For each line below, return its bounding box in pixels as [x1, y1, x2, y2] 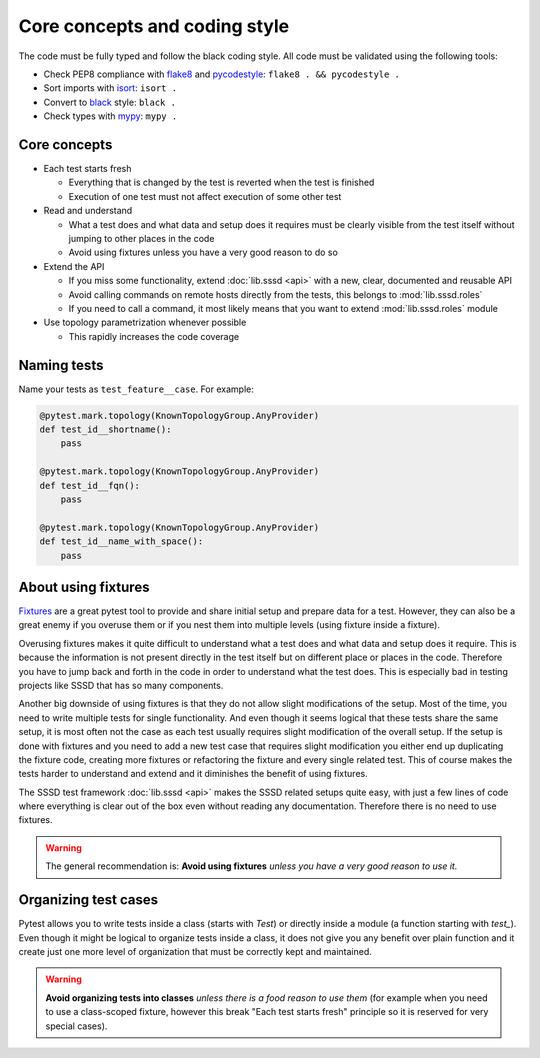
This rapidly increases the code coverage [68, 330, 240, 342]
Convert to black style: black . [43, 96, 177, 108]
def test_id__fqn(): [39, 480, 140, 491]
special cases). [45, 1020, 108, 1032]
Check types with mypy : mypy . [43, 110, 178, 122]
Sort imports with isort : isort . [43, 82, 178, 94]
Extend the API [43, 260, 105, 272]
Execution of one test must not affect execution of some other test [68, 190, 342, 202]
